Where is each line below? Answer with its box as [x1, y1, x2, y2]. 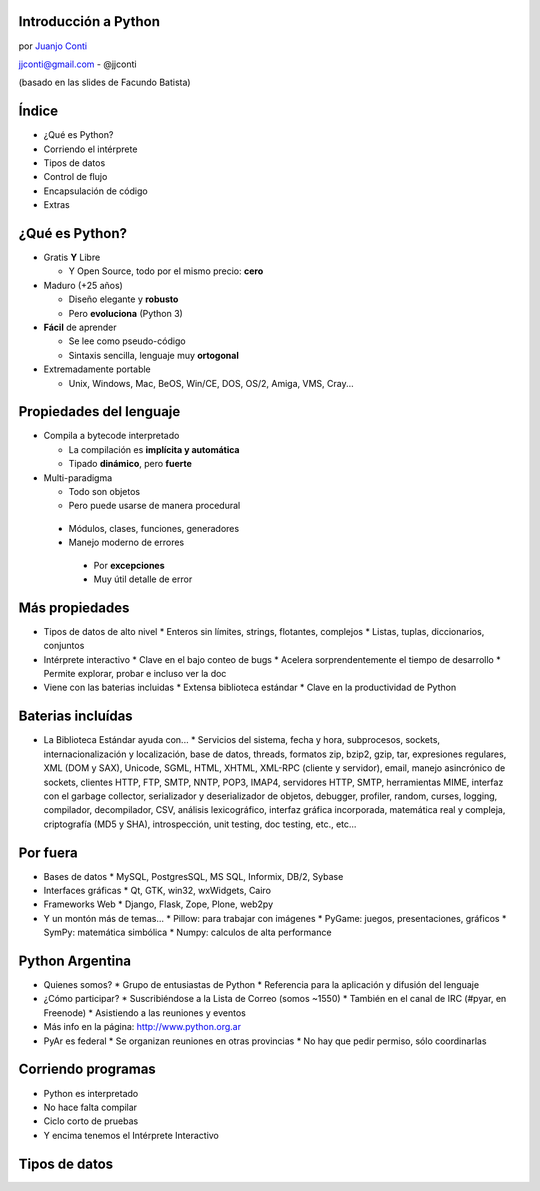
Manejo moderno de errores [68, 536, 185, 549]
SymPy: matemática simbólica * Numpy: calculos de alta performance [43, 926, 332, 939]
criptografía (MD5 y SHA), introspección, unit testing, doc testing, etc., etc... [43, 818, 357, 830]
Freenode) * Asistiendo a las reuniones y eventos [43, 1006, 247, 1019]
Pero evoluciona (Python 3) [68, 307, 184, 319]
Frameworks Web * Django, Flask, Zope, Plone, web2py [43, 898, 274, 910]
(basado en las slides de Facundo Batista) [18, 76, 191, 89]
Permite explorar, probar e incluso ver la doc [43, 668, 227, 680]
